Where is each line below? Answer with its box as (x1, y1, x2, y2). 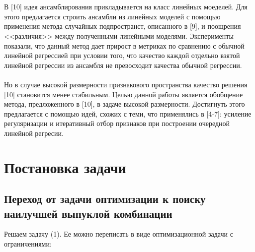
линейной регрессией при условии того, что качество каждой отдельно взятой (4, 50, 240, 61)
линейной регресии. (4, 127, 64, 138)
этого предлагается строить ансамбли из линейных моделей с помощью (4, 11, 221, 21)
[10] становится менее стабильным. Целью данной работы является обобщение (4, 89, 243, 99)
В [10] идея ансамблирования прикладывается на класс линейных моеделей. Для (4, 1, 248, 12)
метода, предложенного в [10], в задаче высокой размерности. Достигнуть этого (4, 99, 245, 109)
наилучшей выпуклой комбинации (4, 205, 172, 221)
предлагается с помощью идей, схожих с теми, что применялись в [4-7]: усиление (4, 108, 252, 119)
